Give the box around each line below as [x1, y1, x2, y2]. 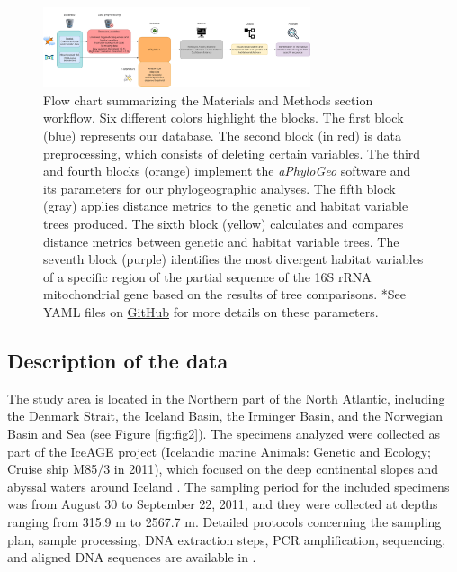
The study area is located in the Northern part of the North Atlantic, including [7, 388, 445, 407]
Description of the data [7, 346, 228, 374]
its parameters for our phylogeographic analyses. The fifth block [43, 178, 396, 197]
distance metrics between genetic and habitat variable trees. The [43, 232, 399, 250]
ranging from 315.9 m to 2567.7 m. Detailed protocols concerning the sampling [7, 512, 442, 531]
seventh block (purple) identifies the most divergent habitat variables [43, 250, 424, 268]
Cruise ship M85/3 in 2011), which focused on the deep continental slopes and [7, 459, 439, 478]
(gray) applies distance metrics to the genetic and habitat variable [43, 196, 408, 215]
